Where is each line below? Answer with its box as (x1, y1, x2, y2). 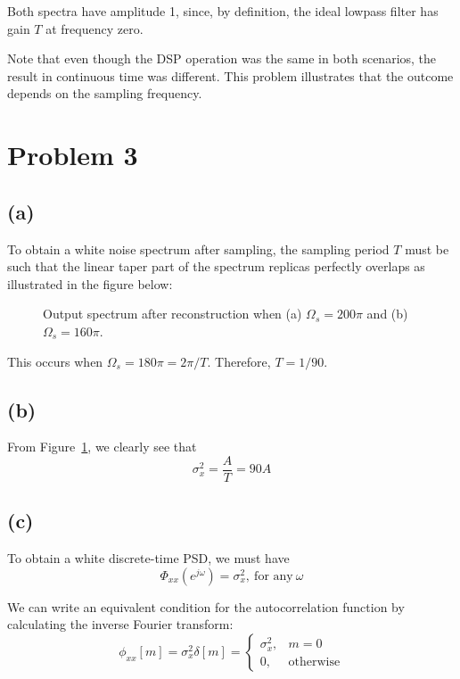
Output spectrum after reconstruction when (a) (43, 304, 302, 323)
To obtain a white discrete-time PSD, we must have (7, 549, 290, 567)
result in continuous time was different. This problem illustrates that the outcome (7, 66, 454, 85)
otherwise (288, 655, 341, 668)
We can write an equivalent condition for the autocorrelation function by (7, 597, 405, 616)
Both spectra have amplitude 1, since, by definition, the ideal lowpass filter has (7, 2, 439, 20)
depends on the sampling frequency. (7, 84, 202, 103)
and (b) (366, 304, 408, 323)
